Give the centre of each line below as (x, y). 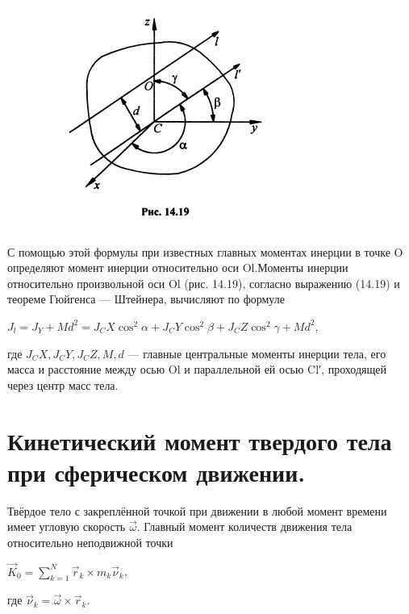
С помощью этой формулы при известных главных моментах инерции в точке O (205, 251)
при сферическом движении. (157, 472)
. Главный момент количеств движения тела (244, 526)
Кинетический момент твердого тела (200, 440)
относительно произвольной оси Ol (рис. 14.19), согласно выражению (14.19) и (204, 283)
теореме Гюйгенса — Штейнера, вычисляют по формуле (146, 299)
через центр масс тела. (63, 384)
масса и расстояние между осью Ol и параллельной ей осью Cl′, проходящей (197, 369)
